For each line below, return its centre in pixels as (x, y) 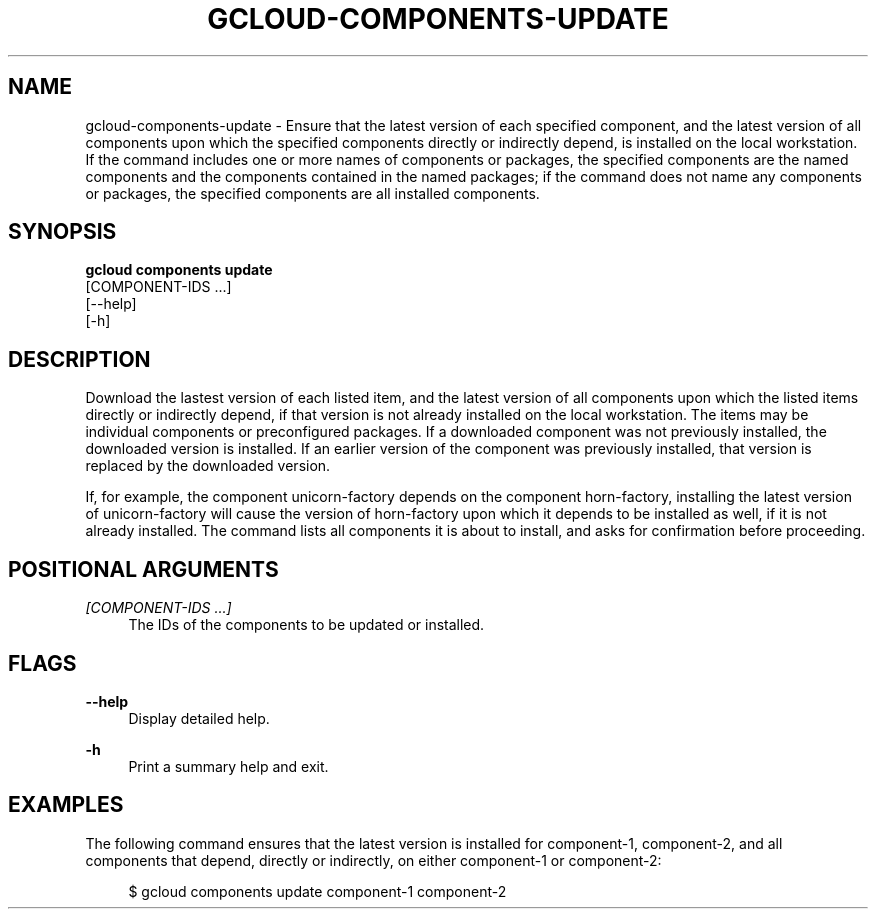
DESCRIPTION (79, 359)
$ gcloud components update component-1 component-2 (317, 891)
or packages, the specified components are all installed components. (312, 193)
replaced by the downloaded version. (208, 466)
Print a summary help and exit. (228, 766)
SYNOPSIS (62, 232)
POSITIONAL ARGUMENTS (143, 569)
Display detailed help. (199, 718)
